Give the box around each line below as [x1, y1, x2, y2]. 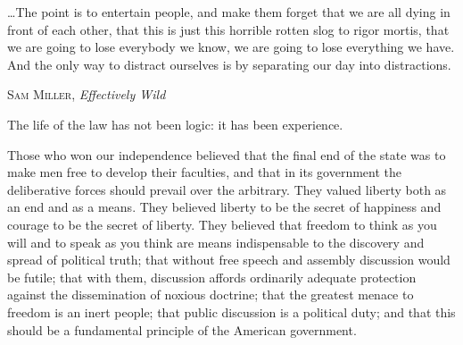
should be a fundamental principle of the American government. [7, 320, 357, 339]
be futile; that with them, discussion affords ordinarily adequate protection [7, 267, 417, 286]
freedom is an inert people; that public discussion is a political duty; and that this [7, 302, 456, 321]
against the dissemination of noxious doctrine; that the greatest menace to [7, 285, 414, 304]
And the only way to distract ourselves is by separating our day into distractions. [7, 55, 451, 73]
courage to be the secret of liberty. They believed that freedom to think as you [7, 215, 437, 233]
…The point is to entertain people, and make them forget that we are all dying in [7, 3, 451, 21]
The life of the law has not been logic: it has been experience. [7, 114, 343, 133]
